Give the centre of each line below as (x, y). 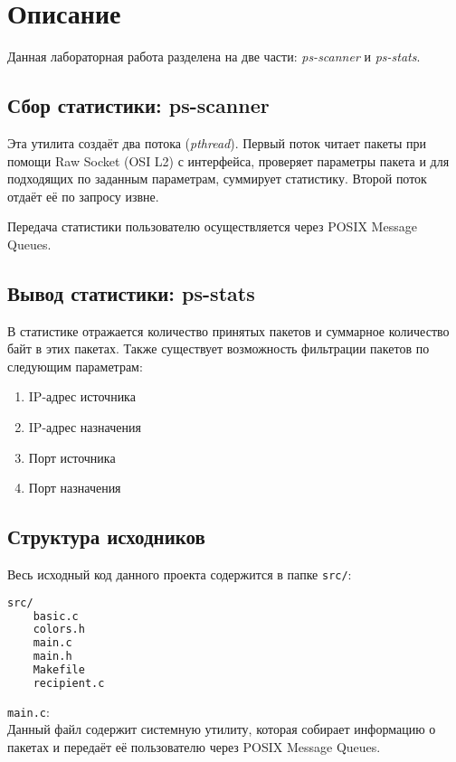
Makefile (59, 670)
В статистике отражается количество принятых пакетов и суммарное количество (228, 330)
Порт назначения (75, 488)
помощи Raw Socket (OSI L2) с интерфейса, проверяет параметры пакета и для (228, 160)
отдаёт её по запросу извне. (83, 196)
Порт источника (72, 457)
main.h (52, 657)
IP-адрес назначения (85, 427)
